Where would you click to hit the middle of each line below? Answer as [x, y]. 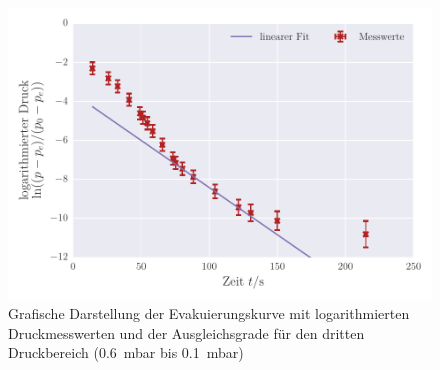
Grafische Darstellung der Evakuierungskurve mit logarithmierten [209, 313]
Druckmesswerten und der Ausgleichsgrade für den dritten [186, 332]
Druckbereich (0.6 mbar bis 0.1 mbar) [126, 352]
